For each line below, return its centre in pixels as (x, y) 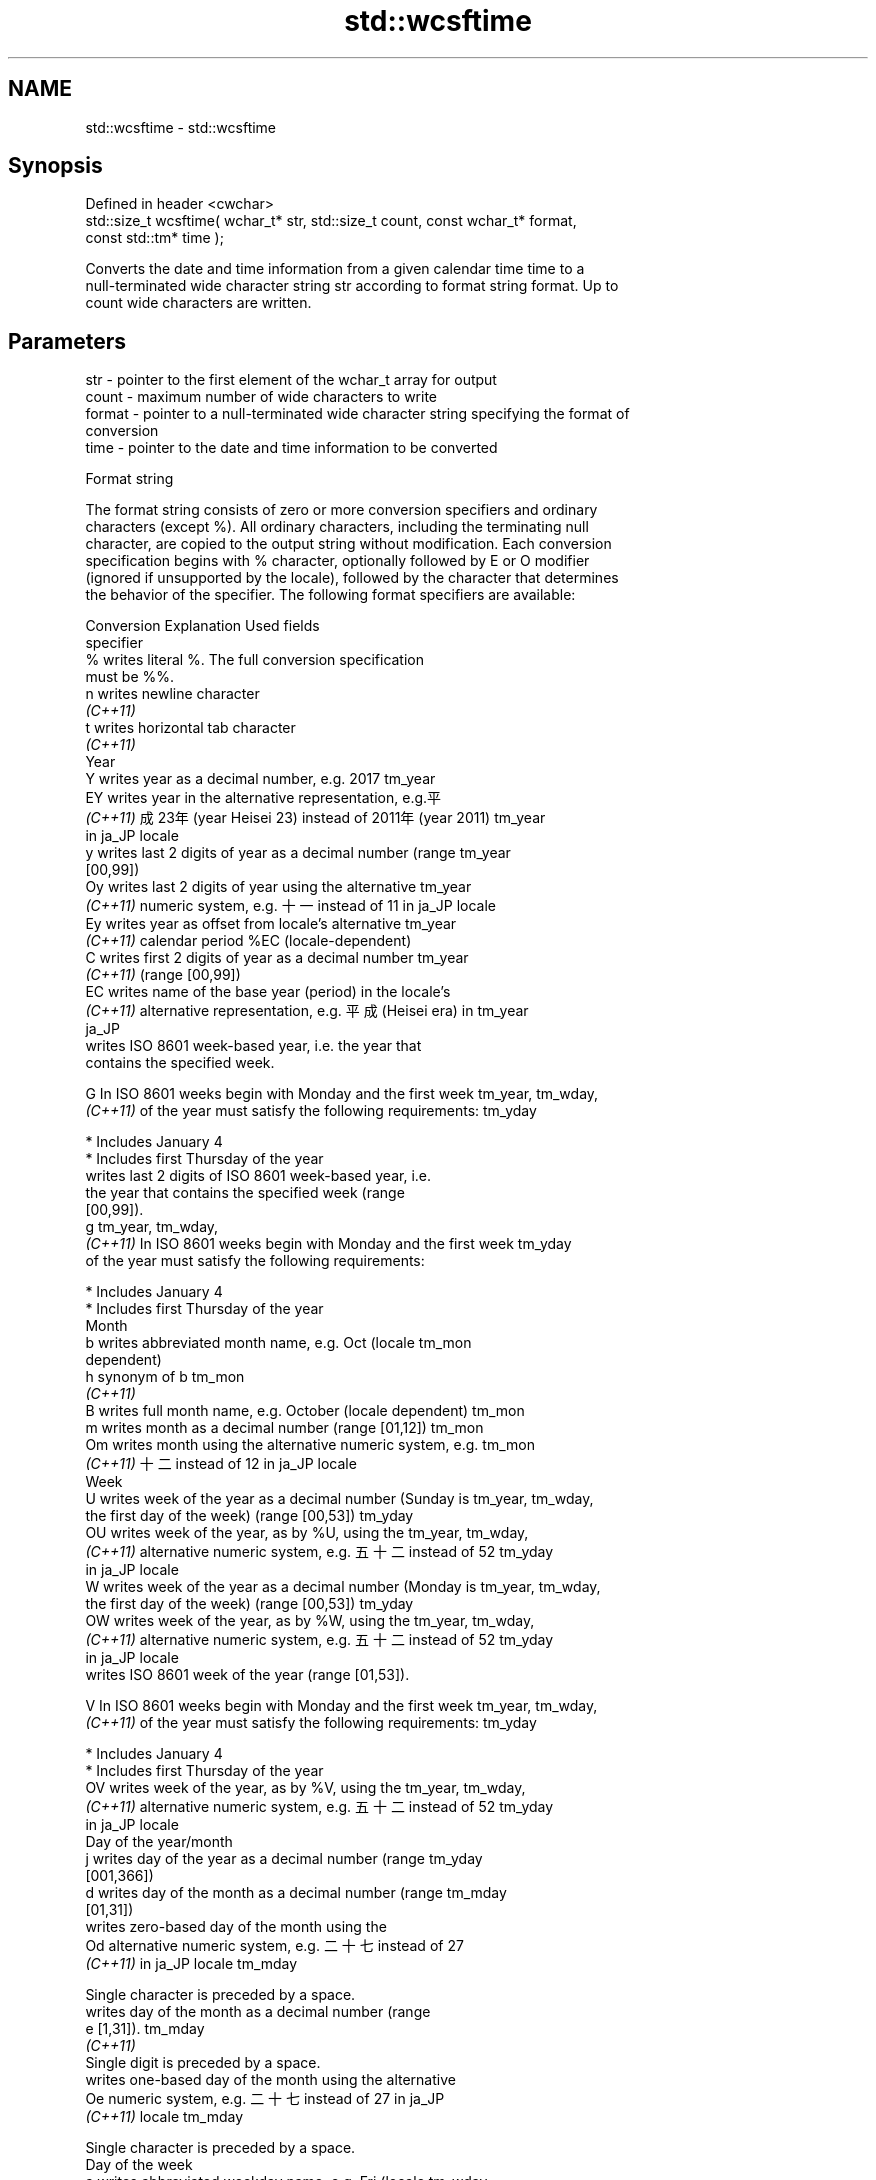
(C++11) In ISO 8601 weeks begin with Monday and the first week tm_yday (328, 1244)
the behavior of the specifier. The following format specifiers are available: (330, 595)
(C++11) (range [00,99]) (163, 975)
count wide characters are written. (198, 303)
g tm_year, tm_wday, (152, 1227)
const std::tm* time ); (154, 238)
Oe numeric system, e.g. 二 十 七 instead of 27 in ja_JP (265, 2099)
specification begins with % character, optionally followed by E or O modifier (337, 561)
